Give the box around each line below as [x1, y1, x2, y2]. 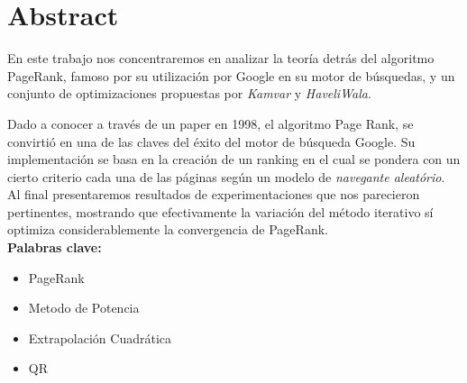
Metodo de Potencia [28, 298, 140, 317]
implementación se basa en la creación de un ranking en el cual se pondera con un [7, 150, 461, 169]
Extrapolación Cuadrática [28, 328, 171, 347]
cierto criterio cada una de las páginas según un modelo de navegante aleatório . [7, 167, 445, 186]
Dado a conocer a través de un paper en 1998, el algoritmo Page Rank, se [7, 114, 414, 132]
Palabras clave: [7, 238, 102, 257]
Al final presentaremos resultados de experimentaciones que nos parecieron [7, 185, 420, 204]
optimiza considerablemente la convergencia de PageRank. [7, 220, 328, 239]
